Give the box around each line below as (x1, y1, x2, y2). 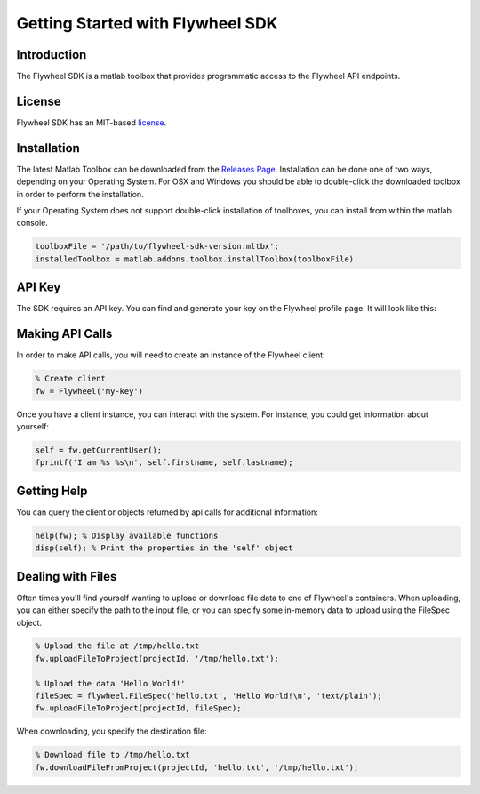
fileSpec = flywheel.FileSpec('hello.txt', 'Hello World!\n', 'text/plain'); (35, 691, 382, 702)
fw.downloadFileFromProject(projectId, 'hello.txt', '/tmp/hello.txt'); (35, 762, 359, 773)
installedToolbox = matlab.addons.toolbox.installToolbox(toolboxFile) (35, 253, 355, 264)
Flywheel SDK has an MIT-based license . (16, 116, 167, 128)
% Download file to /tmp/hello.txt (35, 750, 190, 760)
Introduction (16, 47, 87, 62)
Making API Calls (16, 326, 113, 341)
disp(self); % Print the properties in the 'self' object (35, 543, 293, 553)
